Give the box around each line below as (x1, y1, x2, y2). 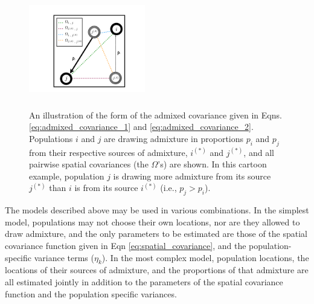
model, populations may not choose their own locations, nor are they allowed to (5, 215, 300, 228)
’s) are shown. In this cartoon (158, 158, 267, 170)
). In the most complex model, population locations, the (101, 251, 309, 264)
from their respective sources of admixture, (29, 146, 188, 158)
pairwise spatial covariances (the (29, 158, 149, 170)
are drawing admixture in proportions (104, 132, 244, 144)
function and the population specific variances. (5, 287, 177, 300)
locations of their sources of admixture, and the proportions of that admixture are (5, 264, 309, 276)
